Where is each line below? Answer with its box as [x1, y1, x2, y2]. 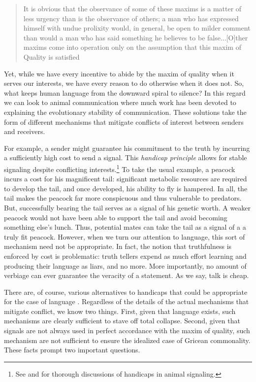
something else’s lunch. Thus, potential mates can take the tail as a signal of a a [4, 222, 246, 232]
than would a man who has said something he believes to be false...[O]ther [23, 32, 248, 42]
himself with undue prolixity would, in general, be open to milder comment [23, 23, 251, 33]
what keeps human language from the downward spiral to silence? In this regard [4, 87, 246, 98]
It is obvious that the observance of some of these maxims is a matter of [23, 3, 242, 13]
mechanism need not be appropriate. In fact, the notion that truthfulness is [4, 241, 232, 251]
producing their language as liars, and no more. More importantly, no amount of [4, 260, 247, 271]
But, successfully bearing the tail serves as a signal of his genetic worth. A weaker [4, 202, 251, 212]
